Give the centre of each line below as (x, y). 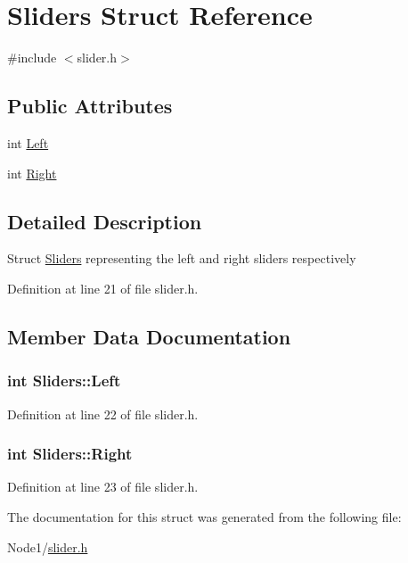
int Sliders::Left (64, 381)
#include (32, 58)
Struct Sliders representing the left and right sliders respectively (182, 258)
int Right (32, 173)
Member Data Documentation (149, 336)
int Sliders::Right (70, 454)
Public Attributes (90, 106)
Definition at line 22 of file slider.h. (103, 414)
